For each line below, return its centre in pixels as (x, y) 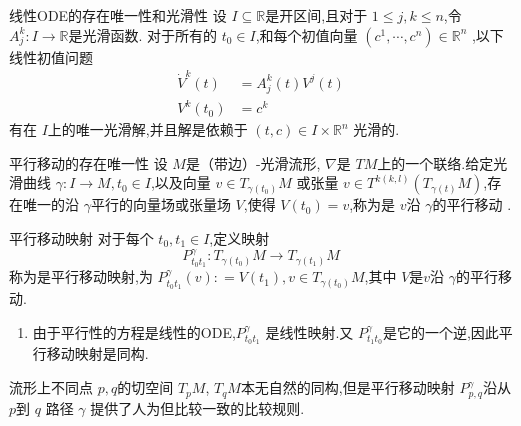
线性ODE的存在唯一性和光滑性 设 (118, 15)
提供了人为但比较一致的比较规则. (197, 407)
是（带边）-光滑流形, (253, 162)
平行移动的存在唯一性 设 (88, 162)
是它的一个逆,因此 (440, 331)
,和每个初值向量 (306, 34)
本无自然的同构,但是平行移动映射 (347, 387)
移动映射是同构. (97, 353)
